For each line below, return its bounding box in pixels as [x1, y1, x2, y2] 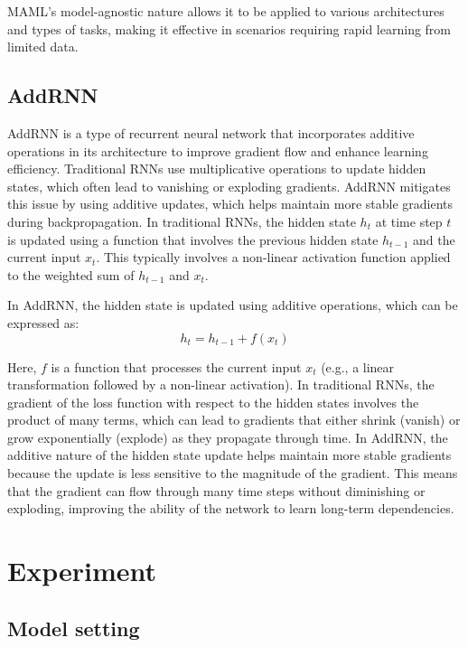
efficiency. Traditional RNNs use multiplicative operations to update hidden [7, 159, 426, 178]
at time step [375, 211, 443, 230]
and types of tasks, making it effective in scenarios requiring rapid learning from [7, 19, 452, 38]
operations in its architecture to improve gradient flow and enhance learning [7, 141, 428, 160]
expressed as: [7, 313, 80, 332]
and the [413, 230, 455, 248]
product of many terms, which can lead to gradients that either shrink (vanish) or [7, 410, 461, 429]
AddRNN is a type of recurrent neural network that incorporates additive [7, 123, 415, 142]
